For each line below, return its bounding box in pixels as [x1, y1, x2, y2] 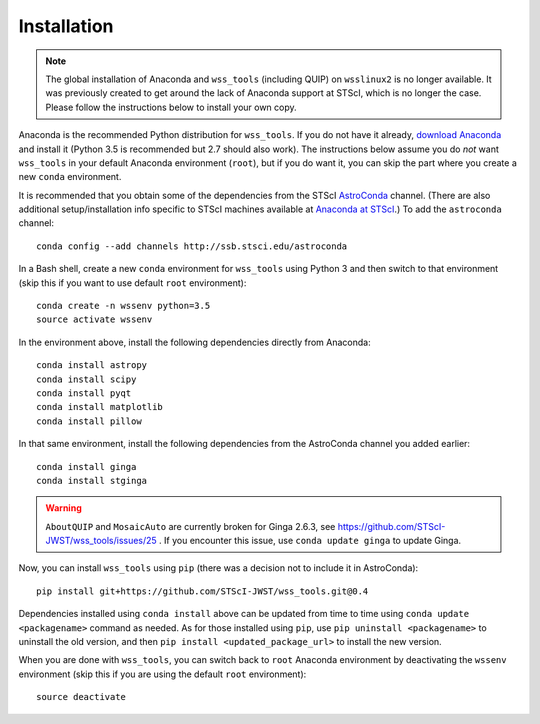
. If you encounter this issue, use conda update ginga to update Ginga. [158, 535, 462, 547]
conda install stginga [36, 475, 148, 486]
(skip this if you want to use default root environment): [18, 276, 247, 289]
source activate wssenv [36, 314, 153, 325]
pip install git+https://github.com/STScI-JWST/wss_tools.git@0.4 [36, 585, 369, 597]
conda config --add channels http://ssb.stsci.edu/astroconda [36, 240, 348, 252]
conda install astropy [36, 360, 148, 371]
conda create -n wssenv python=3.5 [36, 300, 211, 312]
